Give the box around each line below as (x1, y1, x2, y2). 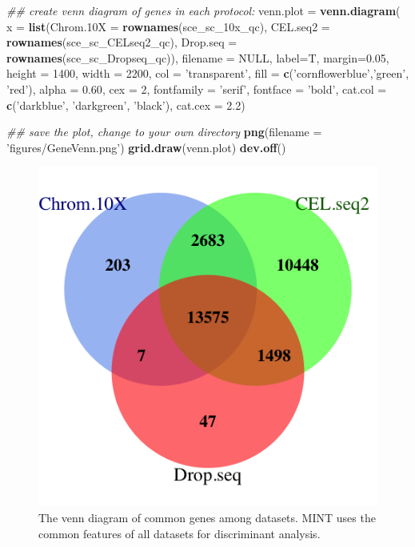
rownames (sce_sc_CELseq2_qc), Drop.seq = (6, 34, 237, 50)
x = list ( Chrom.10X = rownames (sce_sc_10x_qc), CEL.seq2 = (6, 18, 330, 34)
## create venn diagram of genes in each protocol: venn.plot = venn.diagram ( (6, 2, 401, 18)
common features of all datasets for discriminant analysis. (38, 525, 321, 541)
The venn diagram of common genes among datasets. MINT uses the (38, 509, 376, 525)
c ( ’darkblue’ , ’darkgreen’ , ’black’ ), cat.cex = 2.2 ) (6, 96, 245, 113)
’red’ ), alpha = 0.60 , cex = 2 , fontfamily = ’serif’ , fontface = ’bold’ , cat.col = (6, 80, 387, 97)
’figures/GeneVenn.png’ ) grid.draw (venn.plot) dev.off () (6, 139, 286, 155)
